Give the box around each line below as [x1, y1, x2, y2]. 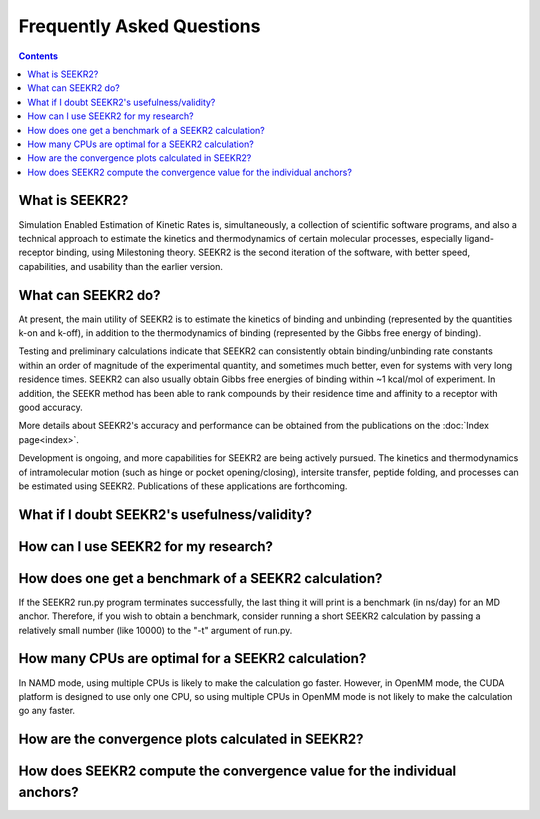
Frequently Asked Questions [18, 15, 261, 37]
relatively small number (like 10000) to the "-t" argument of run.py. [18, 624, 293, 636]
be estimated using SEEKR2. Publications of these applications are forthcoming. [18, 480, 348, 492]
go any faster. [18, 705, 75, 717]
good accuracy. [18, 401, 84, 413]
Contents [18, 50, 59, 62]
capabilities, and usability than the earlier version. [18, 260, 224, 272]
